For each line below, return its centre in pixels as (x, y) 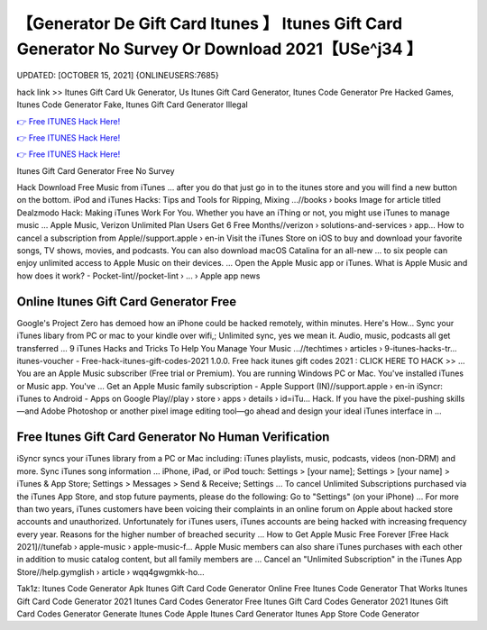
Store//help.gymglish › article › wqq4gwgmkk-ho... (110, 571)
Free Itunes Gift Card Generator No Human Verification (173, 437)
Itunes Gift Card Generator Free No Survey (96, 170)
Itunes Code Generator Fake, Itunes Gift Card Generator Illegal (132, 105)
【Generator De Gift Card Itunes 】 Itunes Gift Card (210, 23)
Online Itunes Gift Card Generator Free (127, 301)
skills (455, 399)
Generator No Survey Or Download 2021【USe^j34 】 (220, 49)
